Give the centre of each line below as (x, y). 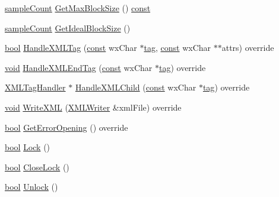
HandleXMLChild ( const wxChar (136, 87)
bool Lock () (28, 147)
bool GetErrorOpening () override (66, 127)
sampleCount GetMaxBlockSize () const (78, 8)
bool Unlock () (31, 187)
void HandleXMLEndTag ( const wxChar (79, 67)
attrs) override (248, 48)
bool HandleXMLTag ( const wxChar (71, 48)
